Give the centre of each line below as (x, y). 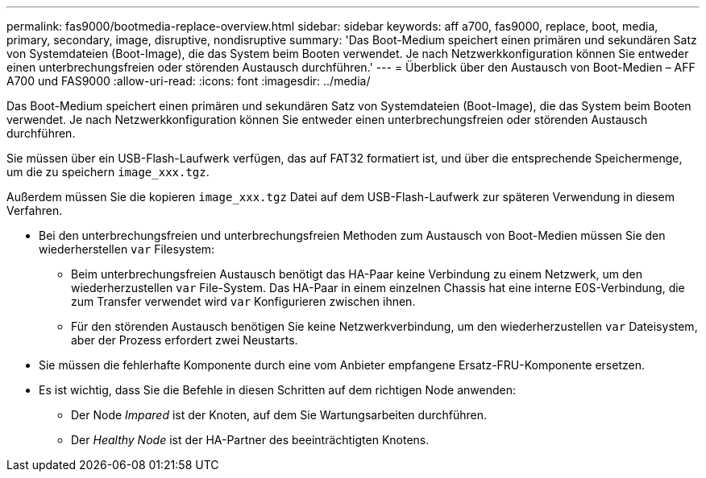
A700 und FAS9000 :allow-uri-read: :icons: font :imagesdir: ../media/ (189, 81)
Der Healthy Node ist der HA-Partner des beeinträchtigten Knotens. (250, 440)
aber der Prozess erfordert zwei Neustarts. (185, 340)
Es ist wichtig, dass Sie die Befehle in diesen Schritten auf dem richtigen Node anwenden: (277, 390)
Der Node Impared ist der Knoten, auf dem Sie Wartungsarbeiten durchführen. (279, 415)
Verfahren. (35, 210)
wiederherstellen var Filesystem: (127, 249)
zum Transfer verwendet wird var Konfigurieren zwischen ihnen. (243, 301)
